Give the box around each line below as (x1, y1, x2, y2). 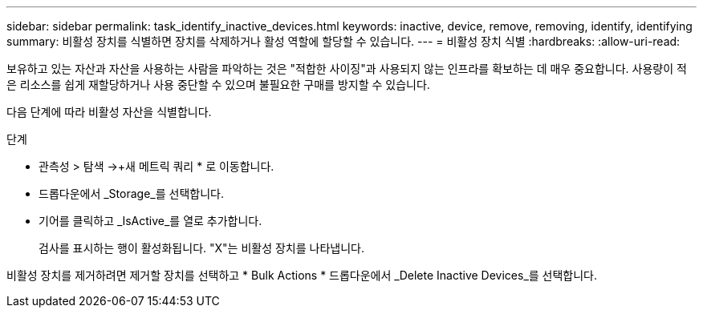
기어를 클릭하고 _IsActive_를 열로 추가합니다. (39, 214, 262, 227)
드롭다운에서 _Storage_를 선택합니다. (39, 187, 224, 200)
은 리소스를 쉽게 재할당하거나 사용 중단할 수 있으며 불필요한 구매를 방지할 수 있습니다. (6, 78, 430, 91)
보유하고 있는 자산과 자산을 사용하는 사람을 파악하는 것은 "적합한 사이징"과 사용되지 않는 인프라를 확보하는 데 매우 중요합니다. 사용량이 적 (6, 62, 687, 75)
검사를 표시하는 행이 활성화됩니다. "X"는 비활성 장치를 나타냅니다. (39, 241, 364, 255)
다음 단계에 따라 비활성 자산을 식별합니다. (6, 105, 212, 119)
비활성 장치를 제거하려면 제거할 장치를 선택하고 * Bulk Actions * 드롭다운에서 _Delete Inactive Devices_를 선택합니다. (6, 268, 598, 282)
